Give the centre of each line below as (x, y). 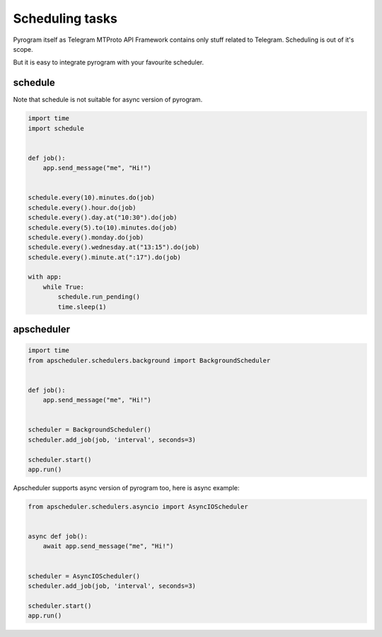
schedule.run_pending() (99, 297)
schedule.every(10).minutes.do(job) (92, 198)
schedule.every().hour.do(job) (82, 208)
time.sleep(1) (82, 307)
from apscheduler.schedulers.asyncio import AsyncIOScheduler (138, 506)
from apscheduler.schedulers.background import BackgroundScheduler (149, 360)
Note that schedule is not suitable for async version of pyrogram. (108, 100)
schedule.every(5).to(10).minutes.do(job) (103, 227)
